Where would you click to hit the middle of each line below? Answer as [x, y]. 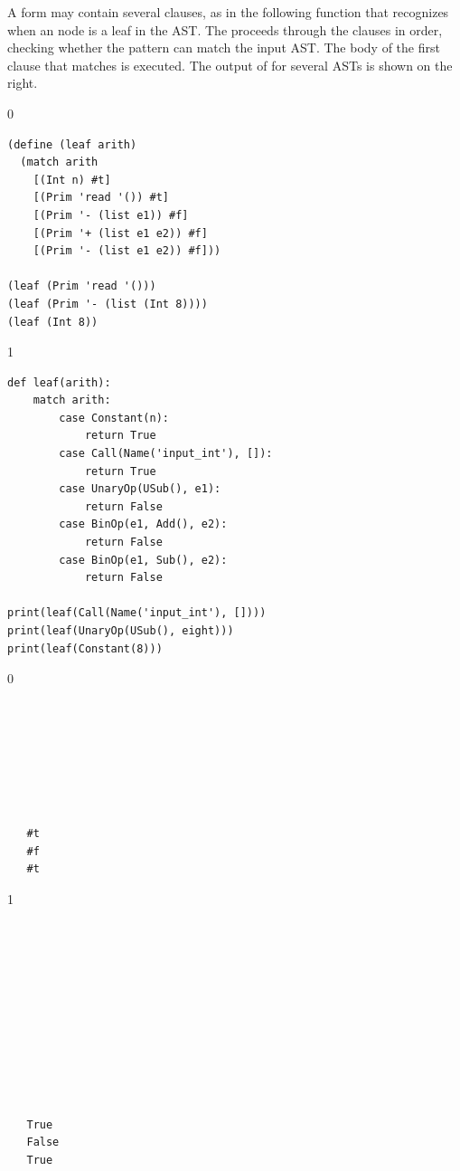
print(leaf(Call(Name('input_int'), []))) [137, 613]
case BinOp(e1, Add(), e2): [143, 524]
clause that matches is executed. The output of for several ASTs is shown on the [230, 65]
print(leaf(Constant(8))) [85, 648]
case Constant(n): [114, 418]
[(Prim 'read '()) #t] [101, 198]
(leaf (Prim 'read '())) [82, 286]
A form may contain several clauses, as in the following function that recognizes [228, 12]
